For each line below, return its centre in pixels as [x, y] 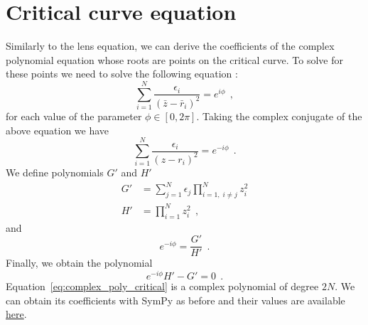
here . [16, 314]
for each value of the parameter [74, 116]
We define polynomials [55, 172]
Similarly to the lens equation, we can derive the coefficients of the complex [170, 46]
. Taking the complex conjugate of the [279, 116]
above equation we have [58, 130]
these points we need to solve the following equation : [122, 74]
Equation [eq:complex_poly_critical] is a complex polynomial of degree [162, 286]
